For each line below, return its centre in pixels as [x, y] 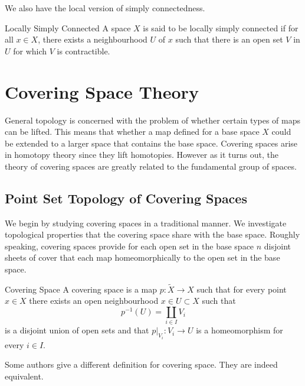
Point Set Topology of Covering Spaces [126, 198]
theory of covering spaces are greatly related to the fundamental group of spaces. [151, 166]
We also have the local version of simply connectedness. [105, 8]
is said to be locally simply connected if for [221, 27]
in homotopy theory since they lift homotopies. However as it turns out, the [142, 155]
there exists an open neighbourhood [94, 301]
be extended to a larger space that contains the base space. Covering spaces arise [151, 143]
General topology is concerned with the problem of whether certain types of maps [153, 120]
